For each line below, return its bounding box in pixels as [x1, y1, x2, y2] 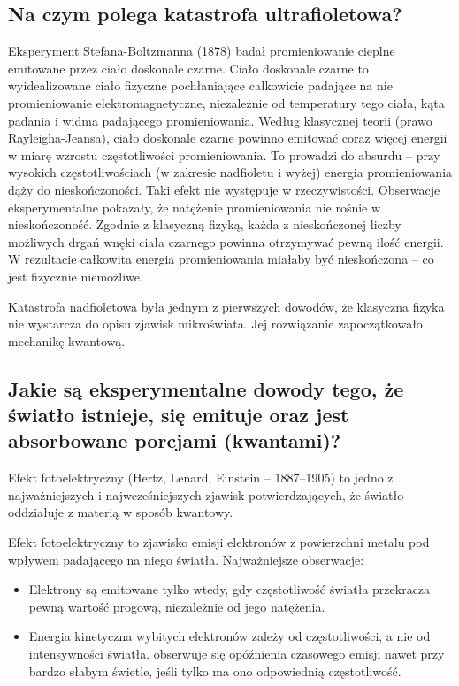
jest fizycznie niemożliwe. [8, 266, 143, 285]
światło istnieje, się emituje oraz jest [8, 401, 349, 428]
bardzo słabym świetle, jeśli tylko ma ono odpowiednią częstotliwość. [28, 661, 402, 680]
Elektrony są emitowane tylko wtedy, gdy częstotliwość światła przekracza [28, 580, 431, 598]
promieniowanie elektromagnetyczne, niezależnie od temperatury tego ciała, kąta [8, 93, 445, 112]
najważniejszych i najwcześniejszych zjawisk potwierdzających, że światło [8, 485, 404, 504]
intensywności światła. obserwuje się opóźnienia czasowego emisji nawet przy [28, 644, 445, 663]
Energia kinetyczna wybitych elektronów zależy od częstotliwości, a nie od [28, 627, 431, 645]
